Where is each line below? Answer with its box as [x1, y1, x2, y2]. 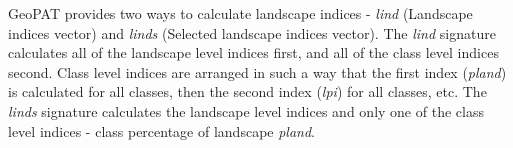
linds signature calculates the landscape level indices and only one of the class [8, 100, 484, 121]
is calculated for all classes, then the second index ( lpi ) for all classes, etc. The [8, 81, 487, 102]
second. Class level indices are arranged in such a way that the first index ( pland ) [8, 61, 507, 82]
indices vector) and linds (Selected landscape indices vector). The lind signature [8, 22, 496, 43]
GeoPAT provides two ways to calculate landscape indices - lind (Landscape [8, 3, 473, 23]
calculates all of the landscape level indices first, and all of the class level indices [8, 42, 499, 63]
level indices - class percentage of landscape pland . [8, 120, 316, 141]
